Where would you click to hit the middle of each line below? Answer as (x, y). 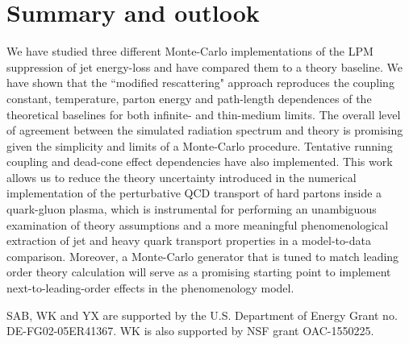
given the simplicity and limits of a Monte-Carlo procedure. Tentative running (200, 145)
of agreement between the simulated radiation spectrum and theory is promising (205, 130)
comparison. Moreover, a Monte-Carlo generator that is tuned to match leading (203, 256)
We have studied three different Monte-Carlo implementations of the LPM (190, 51)
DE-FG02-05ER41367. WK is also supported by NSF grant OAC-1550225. (190, 331)
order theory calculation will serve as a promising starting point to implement (199, 272)
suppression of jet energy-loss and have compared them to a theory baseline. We (204, 66)
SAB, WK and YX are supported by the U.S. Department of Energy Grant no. (202, 315)
